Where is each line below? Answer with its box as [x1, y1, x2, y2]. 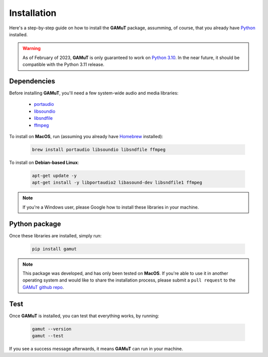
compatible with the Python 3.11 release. [22, 62, 105, 68]
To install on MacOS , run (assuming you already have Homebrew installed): [9, 133, 163, 139]
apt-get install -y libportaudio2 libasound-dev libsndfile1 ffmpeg [32, 180, 202, 186]
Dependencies [9, 77, 56, 85]
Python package [9, 219, 62, 228]
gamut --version [32, 326, 72, 332]
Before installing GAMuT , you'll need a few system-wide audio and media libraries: [9, 90, 179, 96]
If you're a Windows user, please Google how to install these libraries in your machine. [22, 204, 199, 210]
